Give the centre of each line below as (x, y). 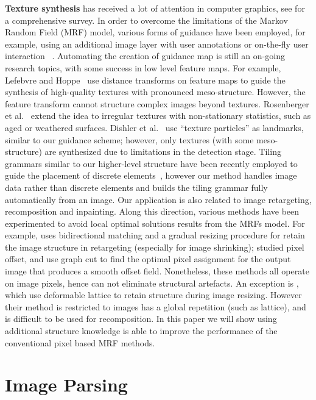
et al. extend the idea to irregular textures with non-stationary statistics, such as (158, 116)
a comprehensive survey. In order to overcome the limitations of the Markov (146, 20)
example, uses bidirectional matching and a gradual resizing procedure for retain (155, 235)
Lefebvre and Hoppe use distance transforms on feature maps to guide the (145, 80)
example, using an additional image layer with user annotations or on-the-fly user (157, 44)
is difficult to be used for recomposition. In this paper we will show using (141, 319)
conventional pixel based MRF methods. (80, 342)
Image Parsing (66, 384)
